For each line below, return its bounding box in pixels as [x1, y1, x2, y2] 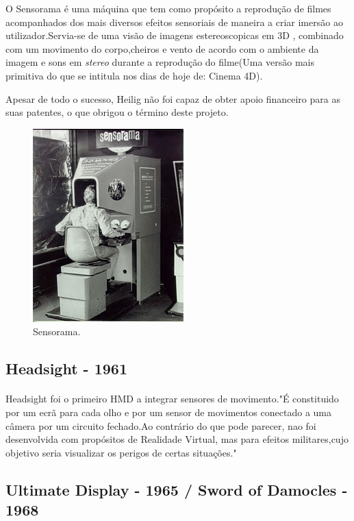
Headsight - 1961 [5, 358, 127, 379]
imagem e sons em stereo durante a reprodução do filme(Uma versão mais [5, 55, 315, 69]
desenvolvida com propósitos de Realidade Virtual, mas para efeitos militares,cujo [5, 432, 349, 446]
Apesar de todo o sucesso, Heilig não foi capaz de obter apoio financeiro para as [5, 91, 340, 106]
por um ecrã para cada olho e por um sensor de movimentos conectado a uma [5, 404, 331, 419]
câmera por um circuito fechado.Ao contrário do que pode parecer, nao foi [5, 418, 316, 433]
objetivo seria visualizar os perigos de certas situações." [5, 445, 237, 459]
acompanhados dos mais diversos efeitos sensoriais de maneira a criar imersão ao [5, 14, 343, 29]
